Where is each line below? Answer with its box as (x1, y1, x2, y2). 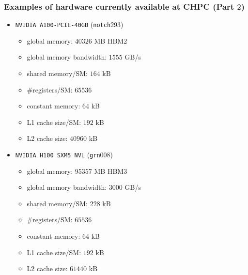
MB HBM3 (94, 166, 127, 176)
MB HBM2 (94, 35, 127, 46)
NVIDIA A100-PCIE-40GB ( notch (15, 19, 111, 30)
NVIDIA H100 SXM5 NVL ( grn (15, 150, 100, 160)
